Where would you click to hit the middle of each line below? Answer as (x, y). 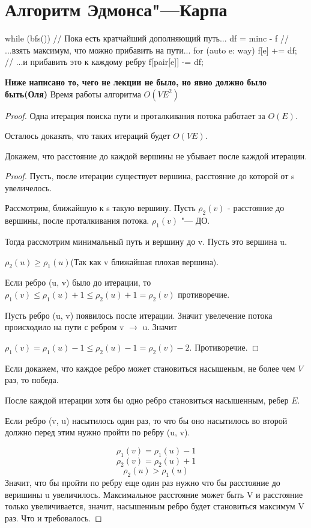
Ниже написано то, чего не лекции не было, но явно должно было (136, 81)
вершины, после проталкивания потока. (77, 220)
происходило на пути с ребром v (65, 327)
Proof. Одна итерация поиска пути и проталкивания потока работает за (135, 115)
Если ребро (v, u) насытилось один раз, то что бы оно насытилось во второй (146, 420)
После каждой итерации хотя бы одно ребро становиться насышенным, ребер (147, 400)
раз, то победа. (32, 380)
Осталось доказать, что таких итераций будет (88, 136)
